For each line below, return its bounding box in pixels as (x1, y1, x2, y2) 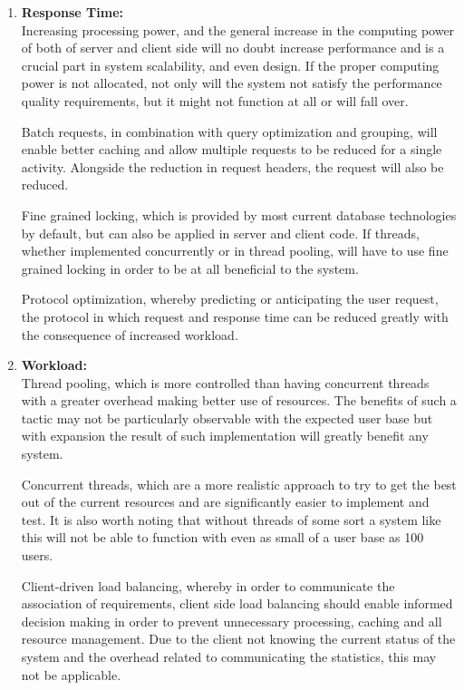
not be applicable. (21, 665, 121, 684)
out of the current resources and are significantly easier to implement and (21, 492, 430, 511)
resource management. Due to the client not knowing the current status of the (21, 629, 456, 648)
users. (21, 546, 53, 565)
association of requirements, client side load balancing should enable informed (21, 594, 453, 613)
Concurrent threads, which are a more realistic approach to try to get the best (21, 474, 457, 493)
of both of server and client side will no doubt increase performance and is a (21, 38, 445, 57)
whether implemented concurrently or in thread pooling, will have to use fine (21, 241, 449, 260)
